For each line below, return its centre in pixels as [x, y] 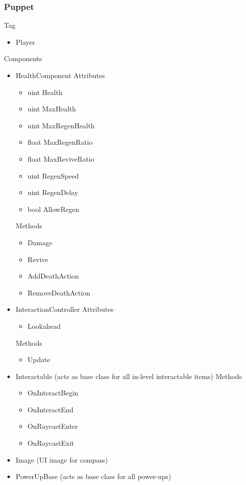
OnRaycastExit [51, 443]
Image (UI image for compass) [62, 459]
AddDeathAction [53, 276]
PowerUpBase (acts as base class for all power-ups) [93, 476]
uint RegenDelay [53, 192]
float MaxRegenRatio [60, 142]
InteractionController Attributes [65, 309]
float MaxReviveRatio [61, 158]
